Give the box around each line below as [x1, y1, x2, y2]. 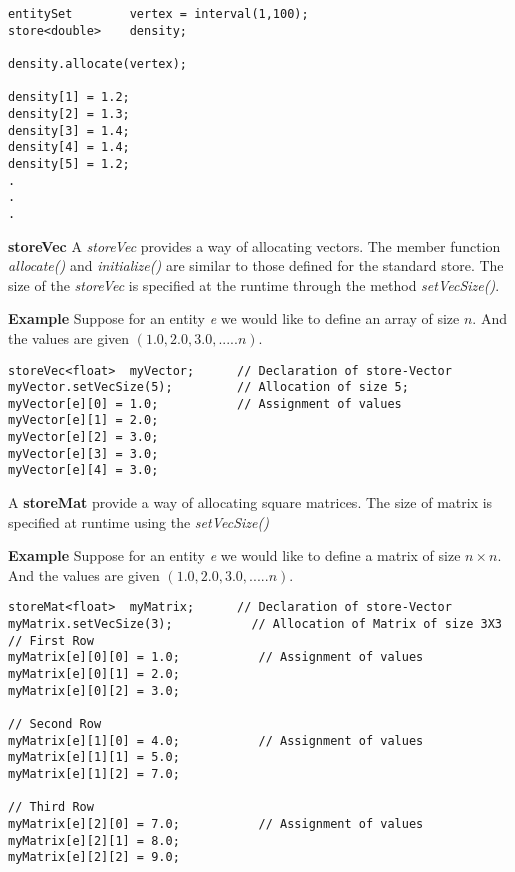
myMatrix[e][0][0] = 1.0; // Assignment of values [8, 650, 424, 665]
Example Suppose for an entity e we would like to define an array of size [8, 308, 460, 329]
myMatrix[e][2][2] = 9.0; [8, 850, 180, 865]
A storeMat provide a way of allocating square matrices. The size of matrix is [8, 492, 493, 513]
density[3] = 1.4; [8, 123, 130, 138]
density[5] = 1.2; [8, 156, 130, 171]
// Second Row [8, 717, 102, 732]
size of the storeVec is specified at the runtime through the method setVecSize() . [8, 274, 500, 295]
